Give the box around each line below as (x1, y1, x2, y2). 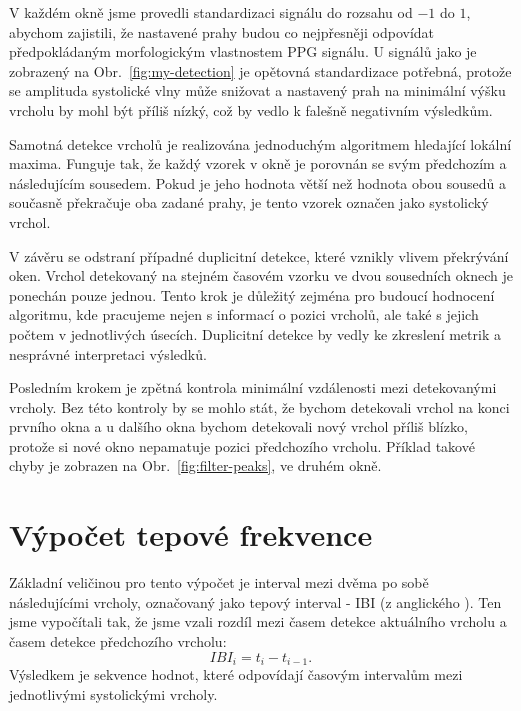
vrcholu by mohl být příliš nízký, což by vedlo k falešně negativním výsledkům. (9, 99, 493, 120)
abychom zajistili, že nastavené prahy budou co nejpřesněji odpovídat (9, 21, 435, 42)
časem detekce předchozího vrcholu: (9, 630, 227, 651)
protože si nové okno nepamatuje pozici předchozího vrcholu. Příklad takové (9, 435, 475, 456)
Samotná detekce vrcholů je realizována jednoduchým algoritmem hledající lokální (9, 133, 512, 154)
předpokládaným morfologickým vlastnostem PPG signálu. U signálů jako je (9, 41, 477, 62)
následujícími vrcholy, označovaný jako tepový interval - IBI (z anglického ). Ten (9, 591, 502, 612)
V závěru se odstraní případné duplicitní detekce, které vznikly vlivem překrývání (9, 245, 509, 266)
